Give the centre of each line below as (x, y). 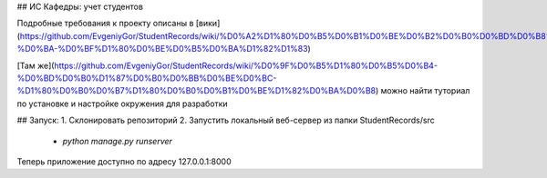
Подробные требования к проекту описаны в (105, 24)
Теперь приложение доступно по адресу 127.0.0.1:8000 (124, 161)
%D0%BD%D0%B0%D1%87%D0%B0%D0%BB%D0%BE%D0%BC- (147, 78)
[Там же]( (36, 65)
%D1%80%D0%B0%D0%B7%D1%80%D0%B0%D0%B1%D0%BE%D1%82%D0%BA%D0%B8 (196, 91)
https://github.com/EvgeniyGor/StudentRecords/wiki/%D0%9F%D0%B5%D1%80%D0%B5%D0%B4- (246, 65)
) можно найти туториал (423, 91)
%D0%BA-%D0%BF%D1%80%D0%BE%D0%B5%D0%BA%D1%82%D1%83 (163, 49)
